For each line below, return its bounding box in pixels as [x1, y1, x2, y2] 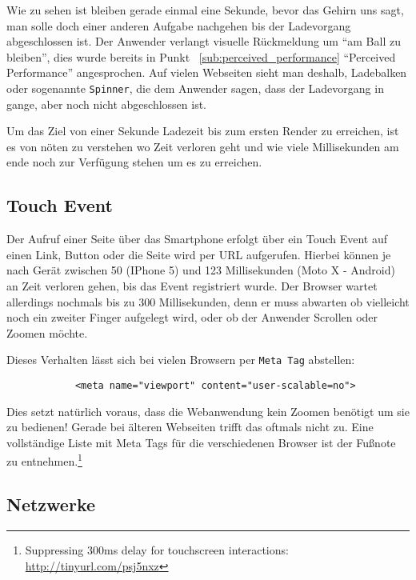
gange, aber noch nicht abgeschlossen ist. [6, 95, 206, 112]
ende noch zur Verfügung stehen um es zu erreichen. [6, 154, 262, 170]
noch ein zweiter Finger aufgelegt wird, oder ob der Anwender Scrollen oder [6, 309, 378, 326]
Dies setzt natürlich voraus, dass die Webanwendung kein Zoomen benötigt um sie [6, 402, 410, 419]
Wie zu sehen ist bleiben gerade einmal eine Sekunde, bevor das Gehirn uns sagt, [6, 2, 404, 18]
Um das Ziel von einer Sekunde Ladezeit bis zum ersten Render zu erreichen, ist [6, 122, 399, 139]
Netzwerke [6, 492, 96, 517]
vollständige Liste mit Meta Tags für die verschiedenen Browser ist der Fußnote [6, 434, 396, 450]
